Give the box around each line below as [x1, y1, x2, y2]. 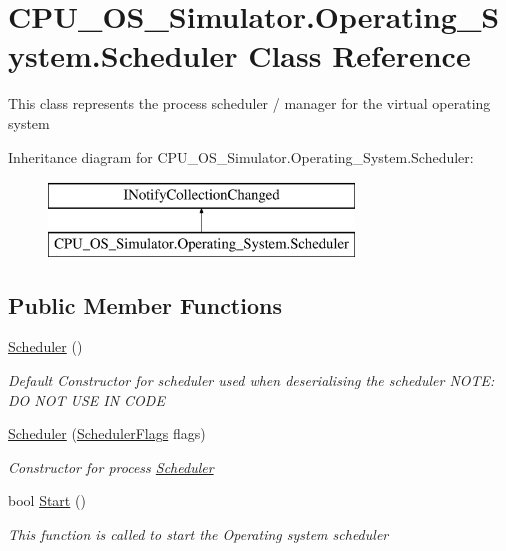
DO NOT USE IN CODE [8, 389, 165, 410]
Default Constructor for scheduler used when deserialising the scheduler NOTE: [8, 370, 495, 391]
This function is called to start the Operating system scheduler [8, 524, 389, 545]
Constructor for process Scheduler [8, 456, 214, 477]
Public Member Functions [8, 289, 282, 320]
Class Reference [248, 35, 471, 76]
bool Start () [8, 490, 86, 511]
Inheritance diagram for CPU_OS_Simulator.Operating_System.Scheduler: [8, 146, 474, 167]
